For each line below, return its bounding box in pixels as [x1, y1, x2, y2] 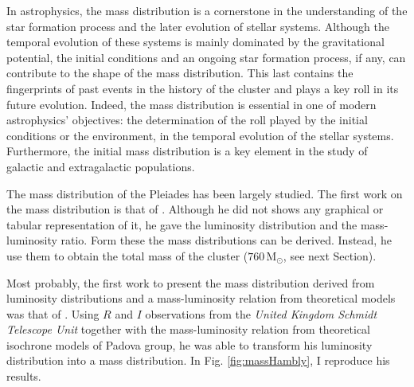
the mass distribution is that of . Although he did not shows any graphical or [6, 201, 384, 217]
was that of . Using [6, 305, 100, 322]
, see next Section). [283, 247, 377, 264]
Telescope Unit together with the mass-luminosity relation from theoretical [6, 321, 371, 338]
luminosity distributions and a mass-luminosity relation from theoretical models [6, 290, 396, 307]
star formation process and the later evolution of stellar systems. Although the [6, 18, 390, 34]
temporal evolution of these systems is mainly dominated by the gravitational [6, 33, 385, 50]
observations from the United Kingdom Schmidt [145, 305, 377, 322]
